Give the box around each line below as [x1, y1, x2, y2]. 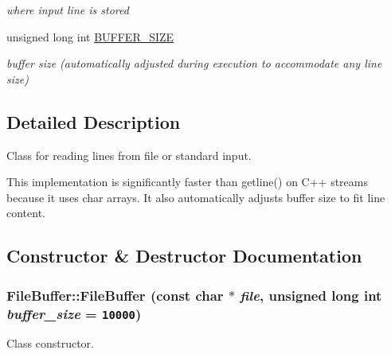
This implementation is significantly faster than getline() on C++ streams [6, 173, 368, 190]
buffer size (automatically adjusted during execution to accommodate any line [6, 55, 382, 72]
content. [6, 204, 45, 221]
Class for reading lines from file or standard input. [6, 146, 252, 163]
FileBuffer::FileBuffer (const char [6, 285, 224, 305]
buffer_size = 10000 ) [6, 303, 142, 323]
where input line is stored [6, 2, 129, 18]
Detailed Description [6, 109, 181, 134]
